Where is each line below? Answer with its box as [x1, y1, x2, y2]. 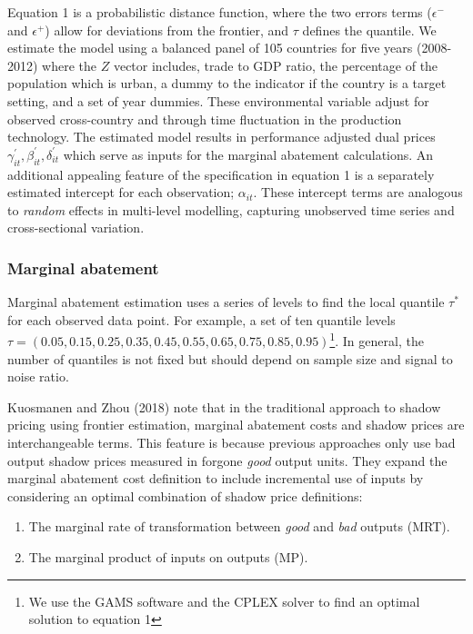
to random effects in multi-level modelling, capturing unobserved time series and [7, 200, 455, 219]
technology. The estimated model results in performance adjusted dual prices [7, 127, 436, 146]
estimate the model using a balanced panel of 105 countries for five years [7, 38, 413, 57]
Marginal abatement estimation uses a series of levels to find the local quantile [7, 292, 445, 312]
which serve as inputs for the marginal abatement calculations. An [63, 144, 434, 163]
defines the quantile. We [302, 20, 437, 39]
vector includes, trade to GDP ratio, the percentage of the [113, 55, 438, 74]
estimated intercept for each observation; [7, 183, 235, 202]
